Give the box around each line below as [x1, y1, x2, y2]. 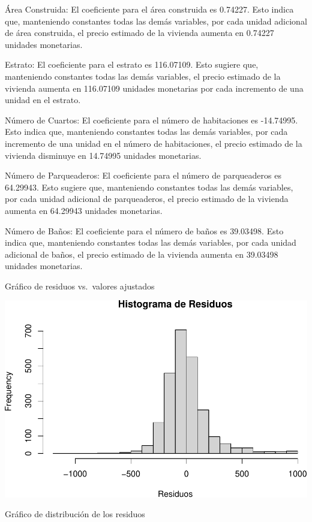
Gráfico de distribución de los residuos [5, 508, 145, 520]
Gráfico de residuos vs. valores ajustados [5, 279, 155, 292]
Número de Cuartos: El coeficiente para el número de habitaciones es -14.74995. [5, 113, 298, 126]
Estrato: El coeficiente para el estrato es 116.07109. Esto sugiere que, [5, 58, 259, 71]
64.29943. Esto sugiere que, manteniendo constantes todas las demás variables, [5, 180, 293, 193]
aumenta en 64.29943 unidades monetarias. [5, 204, 163, 216]
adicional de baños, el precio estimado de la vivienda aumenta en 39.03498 [5, 248, 278, 260]
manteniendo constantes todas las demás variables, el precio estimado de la [5, 70, 281, 82]
